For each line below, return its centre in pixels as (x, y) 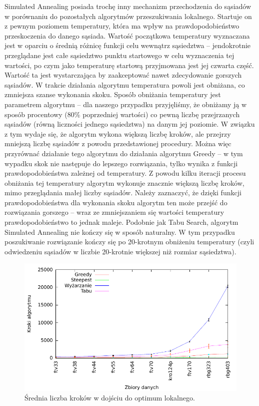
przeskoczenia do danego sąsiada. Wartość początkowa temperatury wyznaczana (127, 35)
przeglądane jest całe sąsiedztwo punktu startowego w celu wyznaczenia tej (119, 55)
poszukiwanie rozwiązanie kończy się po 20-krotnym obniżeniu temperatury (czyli (129, 242)
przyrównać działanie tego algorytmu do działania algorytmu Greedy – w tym (124, 153)
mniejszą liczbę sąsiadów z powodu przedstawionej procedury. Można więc (118, 143)
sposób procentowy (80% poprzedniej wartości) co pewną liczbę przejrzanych (122, 114)
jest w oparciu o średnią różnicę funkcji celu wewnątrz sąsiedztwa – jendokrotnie (128, 45)
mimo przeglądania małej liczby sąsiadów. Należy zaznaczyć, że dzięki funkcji (123, 192)
